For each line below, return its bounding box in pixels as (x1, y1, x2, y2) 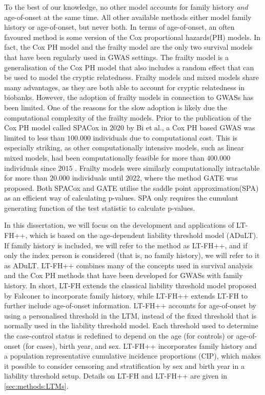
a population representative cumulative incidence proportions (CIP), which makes (4, 350, 261, 361)
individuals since (4, 162, 56, 173)
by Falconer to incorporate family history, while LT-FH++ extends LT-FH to (4, 290, 248, 301)
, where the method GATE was (140, 172, 238, 183)
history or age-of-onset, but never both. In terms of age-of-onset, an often (4, 22, 235, 32)
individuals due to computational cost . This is (93, 132, 238, 143)
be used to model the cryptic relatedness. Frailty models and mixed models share (4, 72, 259, 83)
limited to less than (4, 132, 65, 143)
